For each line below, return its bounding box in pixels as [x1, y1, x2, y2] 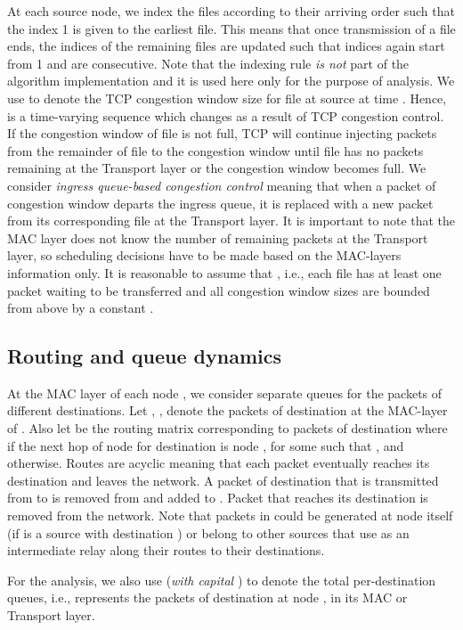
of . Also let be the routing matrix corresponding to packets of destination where [7, 419, 448, 438]
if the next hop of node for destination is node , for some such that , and [7, 436, 404, 454]
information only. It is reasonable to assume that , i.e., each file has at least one [7, 263, 442, 282]
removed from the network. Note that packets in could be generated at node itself [7, 506, 453, 525]
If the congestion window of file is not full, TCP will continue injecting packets [7, 124, 437, 143]
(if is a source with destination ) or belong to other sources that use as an [7, 523, 410, 542]
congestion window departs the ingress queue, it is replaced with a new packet [7, 193, 434, 212]
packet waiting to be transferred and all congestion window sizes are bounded [7, 281, 430, 299]
